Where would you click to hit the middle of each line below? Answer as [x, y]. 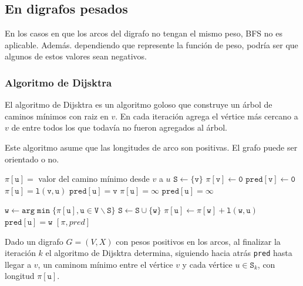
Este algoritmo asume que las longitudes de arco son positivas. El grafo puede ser [151, 147]
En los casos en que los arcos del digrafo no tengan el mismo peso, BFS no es [144, 33]
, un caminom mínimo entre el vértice [105, 264]
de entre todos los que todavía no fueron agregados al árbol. [119, 127]
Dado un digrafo [34, 241]
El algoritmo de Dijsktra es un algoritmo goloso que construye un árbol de [139, 104]
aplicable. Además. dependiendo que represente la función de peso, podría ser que [151, 44]
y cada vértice [207, 264]
